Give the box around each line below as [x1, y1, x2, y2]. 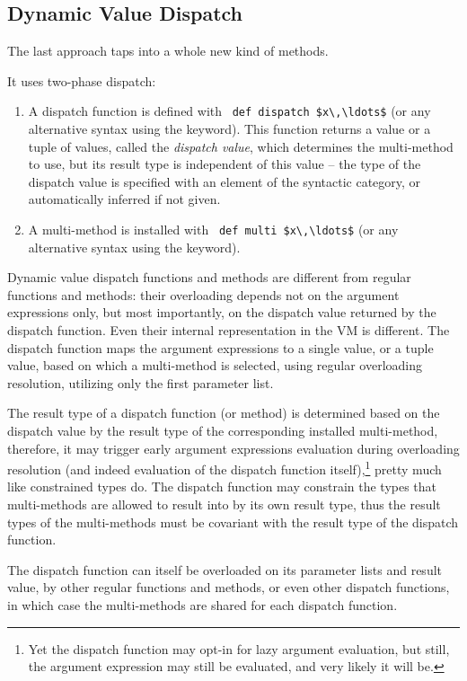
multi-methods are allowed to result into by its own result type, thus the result [7, 495, 441, 514]
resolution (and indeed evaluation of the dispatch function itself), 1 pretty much [7, 457, 442, 478]
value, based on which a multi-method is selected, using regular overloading [7, 356, 423, 375]
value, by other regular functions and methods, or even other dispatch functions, [7, 578, 450, 597]
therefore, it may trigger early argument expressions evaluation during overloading [7, 438, 460, 457]
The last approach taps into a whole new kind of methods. [7, 41, 329, 60]
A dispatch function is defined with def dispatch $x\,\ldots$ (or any [28, 102, 431, 120]
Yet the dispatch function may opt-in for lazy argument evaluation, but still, [28, 639, 450, 658]
